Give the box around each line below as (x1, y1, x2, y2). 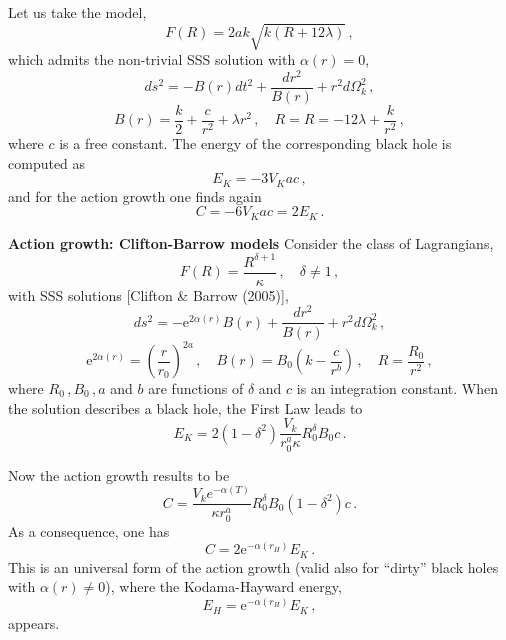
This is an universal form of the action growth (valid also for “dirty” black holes (8, 556, 499, 577)
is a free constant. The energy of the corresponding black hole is (59, 132, 452, 153)
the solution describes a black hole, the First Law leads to (8, 397, 363, 418)
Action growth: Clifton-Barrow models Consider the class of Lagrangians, (8, 232, 494, 253)
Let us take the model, (8, 2, 147, 22)
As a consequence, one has (8, 520, 170, 541)
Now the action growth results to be (8, 464, 230, 485)
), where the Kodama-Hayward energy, (105, 576, 342, 597)
